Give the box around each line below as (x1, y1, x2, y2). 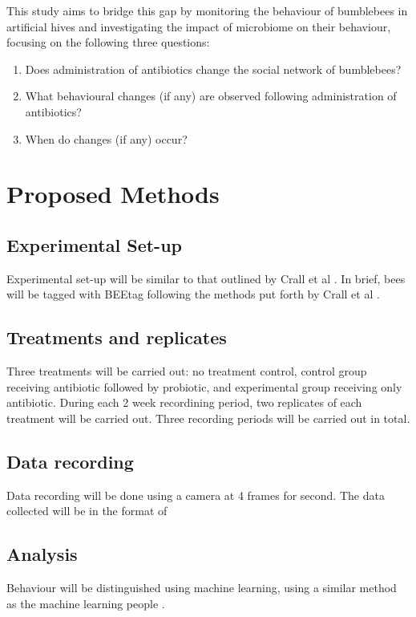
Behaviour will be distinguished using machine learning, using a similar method (6, 579, 397, 596)
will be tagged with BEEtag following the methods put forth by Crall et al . (6, 286, 380, 302)
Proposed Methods (6, 177, 220, 210)
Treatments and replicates (6, 325, 227, 350)
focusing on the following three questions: (6, 34, 210, 51)
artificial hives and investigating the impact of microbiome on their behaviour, (6, 18, 391, 35)
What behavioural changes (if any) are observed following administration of (25, 87, 397, 104)
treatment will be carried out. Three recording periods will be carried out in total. (6, 409, 410, 426)
